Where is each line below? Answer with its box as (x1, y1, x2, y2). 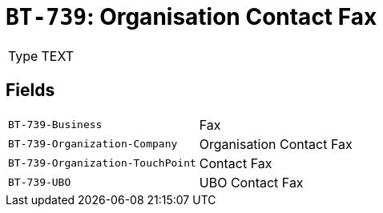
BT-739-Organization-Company (8, 138, 178, 151)
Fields (6, 80, 55, 101)
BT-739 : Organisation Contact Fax (6, 3, 377, 30)
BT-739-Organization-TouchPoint (8, 157, 196, 170)
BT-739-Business (8, 119, 103, 131)
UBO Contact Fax (199, 174, 304, 191)
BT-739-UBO (8, 176, 71, 189)
